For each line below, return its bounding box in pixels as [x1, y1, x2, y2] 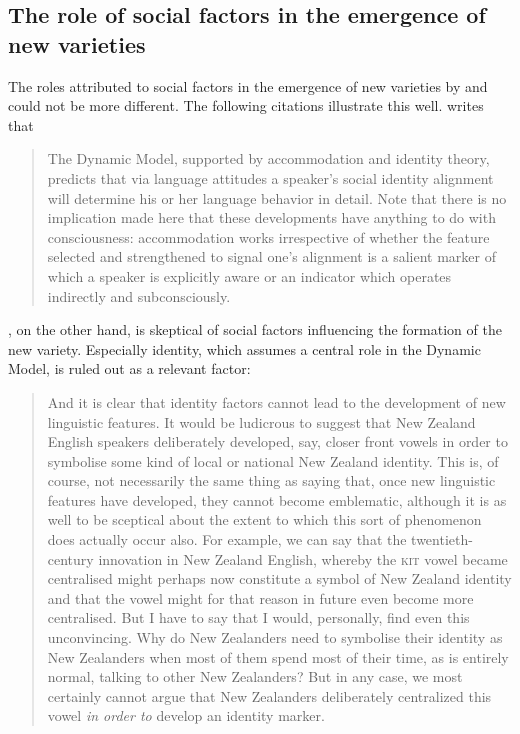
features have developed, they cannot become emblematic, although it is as [47, 489, 507, 510]
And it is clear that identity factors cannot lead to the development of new [47, 391, 506, 412]
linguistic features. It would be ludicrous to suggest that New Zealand [47, 411, 476, 432]
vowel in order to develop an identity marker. [47, 705, 325, 726]
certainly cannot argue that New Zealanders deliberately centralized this [47, 685, 492, 706]
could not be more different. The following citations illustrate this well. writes [8, 95, 484, 116]
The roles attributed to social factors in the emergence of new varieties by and [8, 75, 488, 96]
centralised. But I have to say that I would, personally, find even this [47, 607, 470, 628]
